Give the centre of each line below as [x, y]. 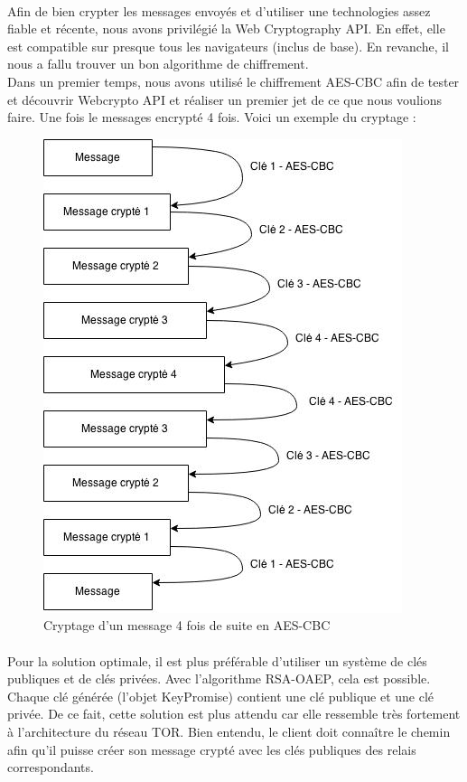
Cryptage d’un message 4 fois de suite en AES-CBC [187, 625]
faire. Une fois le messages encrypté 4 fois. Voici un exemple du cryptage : [212, 117]
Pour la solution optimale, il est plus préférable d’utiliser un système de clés [217, 660]
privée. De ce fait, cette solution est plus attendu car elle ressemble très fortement [234, 714]
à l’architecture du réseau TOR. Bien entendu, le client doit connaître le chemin [229, 731]
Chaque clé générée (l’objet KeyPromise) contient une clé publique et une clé [221, 696]
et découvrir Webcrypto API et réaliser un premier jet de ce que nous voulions [224, 99]
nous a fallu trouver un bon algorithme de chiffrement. [158, 64]
